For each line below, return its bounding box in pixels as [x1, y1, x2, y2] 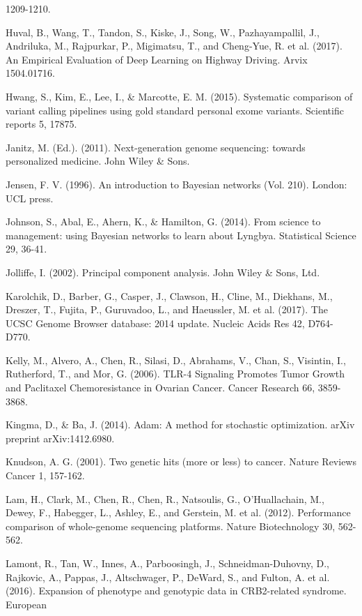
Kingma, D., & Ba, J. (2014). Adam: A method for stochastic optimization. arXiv [6, 417, 355, 432]
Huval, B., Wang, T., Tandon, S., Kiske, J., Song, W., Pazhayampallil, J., [6, 24, 320, 39]
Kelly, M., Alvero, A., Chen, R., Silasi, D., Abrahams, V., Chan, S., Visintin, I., [6, 352, 346, 367]
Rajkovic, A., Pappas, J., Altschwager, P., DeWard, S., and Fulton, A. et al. [6, 569, 330, 584]
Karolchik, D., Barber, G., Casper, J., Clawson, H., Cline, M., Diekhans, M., [6, 288, 333, 303]
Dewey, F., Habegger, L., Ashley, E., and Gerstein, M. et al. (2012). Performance [6, 505, 351, 520]
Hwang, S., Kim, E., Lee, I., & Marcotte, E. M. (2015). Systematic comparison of [6, 89, 353, 103]
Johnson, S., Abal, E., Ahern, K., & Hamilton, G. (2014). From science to [6, 214, 321, 229]
